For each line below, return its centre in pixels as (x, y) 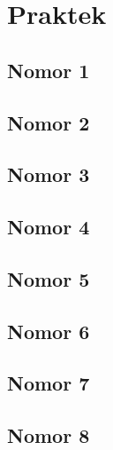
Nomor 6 (49, 331)
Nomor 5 (49, 278)
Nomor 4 (49, 227)
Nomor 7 (49, 383)
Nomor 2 (49, 122)
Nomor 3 (49, 174)
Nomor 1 (49, 70)
